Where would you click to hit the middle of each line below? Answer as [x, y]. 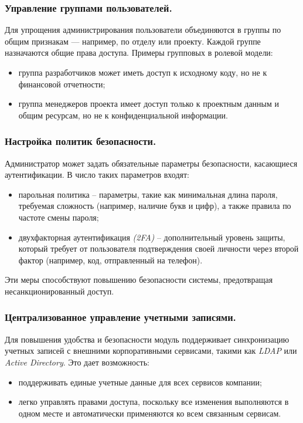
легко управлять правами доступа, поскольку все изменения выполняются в [154, 402]
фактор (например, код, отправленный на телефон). [110, 260]
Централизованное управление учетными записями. [120, 317]
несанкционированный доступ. [59, 291]
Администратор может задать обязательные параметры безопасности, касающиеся [151, 163]
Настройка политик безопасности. [81, 141]
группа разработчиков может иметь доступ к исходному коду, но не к [143, 72]
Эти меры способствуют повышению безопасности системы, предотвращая [139, 280]
